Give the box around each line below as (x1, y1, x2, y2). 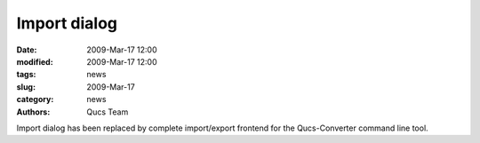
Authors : (16, 107, 51, 117)
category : (16, 94, 54, 105)
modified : (16, 56, 53, 67)
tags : (16, 69, 36, 80)
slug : (16, 81, 36, 92)
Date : (16, 44, 37, 55)
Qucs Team (86, 107, 129, 117)
